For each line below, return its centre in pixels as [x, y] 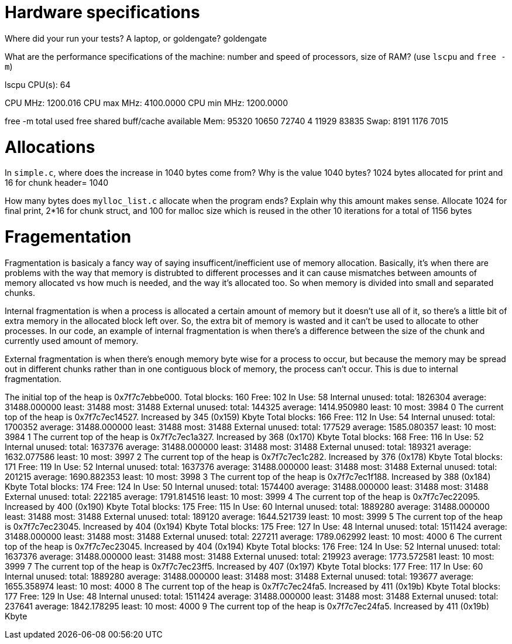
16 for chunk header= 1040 [57, 183]
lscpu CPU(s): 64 [38, 84]
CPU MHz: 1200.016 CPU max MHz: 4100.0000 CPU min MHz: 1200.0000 [147, 103]
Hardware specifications [102, 12]
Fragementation [68, 237]
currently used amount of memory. [72, 340]
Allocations [50, 147]
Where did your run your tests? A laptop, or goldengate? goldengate [136, 38]
